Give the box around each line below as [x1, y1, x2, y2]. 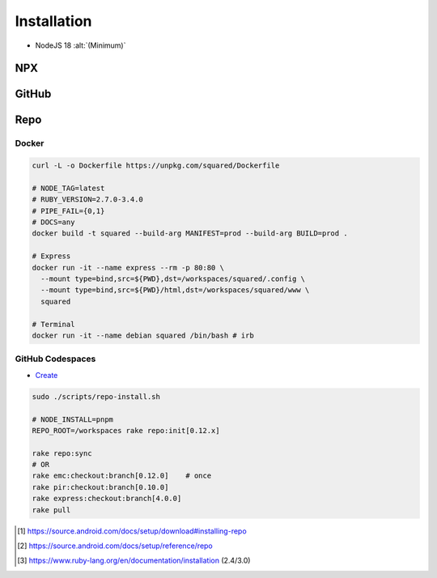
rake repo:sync [32, 448, 92, 457]
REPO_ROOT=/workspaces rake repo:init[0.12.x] [32, 426, 220, 435]
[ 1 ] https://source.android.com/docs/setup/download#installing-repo [17, 526, 247, 536]
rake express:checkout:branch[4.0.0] [32, 494, 182, 504]
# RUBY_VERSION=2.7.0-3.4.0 [32, 195, 143, 204]
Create [35, 370, 58, 380]
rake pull [32, 505, 71, 514]
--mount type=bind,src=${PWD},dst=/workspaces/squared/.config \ [40, 274, 306, 283]
